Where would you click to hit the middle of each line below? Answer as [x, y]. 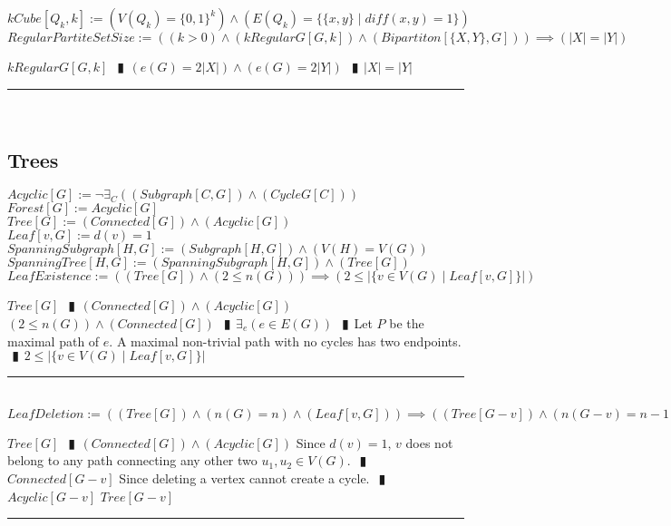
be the [407, 322]
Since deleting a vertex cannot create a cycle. [244, 477]
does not [429, 442]
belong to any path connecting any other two [132, 460]
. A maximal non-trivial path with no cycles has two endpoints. [285, 341]
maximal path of [53, 341]
